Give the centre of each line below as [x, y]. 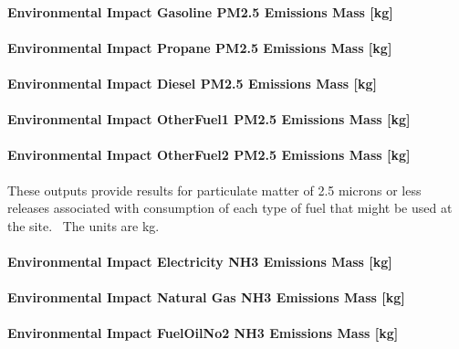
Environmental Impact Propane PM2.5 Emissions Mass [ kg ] [200, 47]
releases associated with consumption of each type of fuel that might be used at [230, 208]
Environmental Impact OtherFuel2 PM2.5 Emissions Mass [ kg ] [209, 155]
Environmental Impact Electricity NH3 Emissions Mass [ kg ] [200, 261]
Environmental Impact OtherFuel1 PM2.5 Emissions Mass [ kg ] [209, 119]
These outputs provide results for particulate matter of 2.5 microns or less [214, 190]
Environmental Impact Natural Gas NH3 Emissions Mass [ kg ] [206, 297]
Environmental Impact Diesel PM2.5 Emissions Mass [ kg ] [192, 83]
